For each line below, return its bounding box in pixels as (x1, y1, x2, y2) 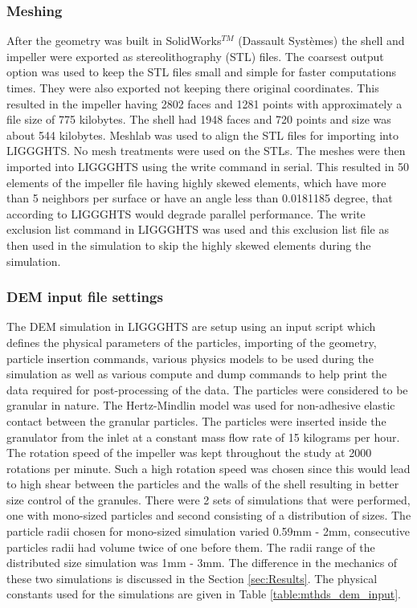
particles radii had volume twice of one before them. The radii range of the (6, 538, 375, 555)
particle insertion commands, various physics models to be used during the (6, 349, 374, 366)
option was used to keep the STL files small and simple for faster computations (6, 63, 396, 80)
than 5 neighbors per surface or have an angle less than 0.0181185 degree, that (6, 190, 393, 206)
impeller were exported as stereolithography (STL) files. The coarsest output (6, 47, 384, 64)
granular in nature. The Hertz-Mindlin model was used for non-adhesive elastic (6, 397, 395, 414)
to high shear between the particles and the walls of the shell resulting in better (6, 475, 399, 492)
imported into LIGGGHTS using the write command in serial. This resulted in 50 (6, 157, 410, 174)
